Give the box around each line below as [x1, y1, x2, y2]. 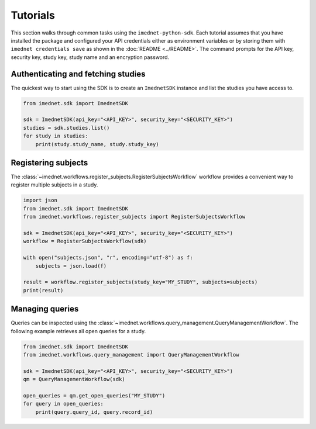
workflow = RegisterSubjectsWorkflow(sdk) [23, 238, 147, 245]
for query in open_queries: [23, 400, 104, 407]
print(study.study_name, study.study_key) [35, 141, 159, 147]
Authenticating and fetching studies [11, 69, 146, 79]
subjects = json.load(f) [35, 262, 107, 269]
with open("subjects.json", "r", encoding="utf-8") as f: [23, 254, 193, 261]
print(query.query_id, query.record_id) [35, 409, 153, 415]
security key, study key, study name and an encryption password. [11, 53, 170, 61]
